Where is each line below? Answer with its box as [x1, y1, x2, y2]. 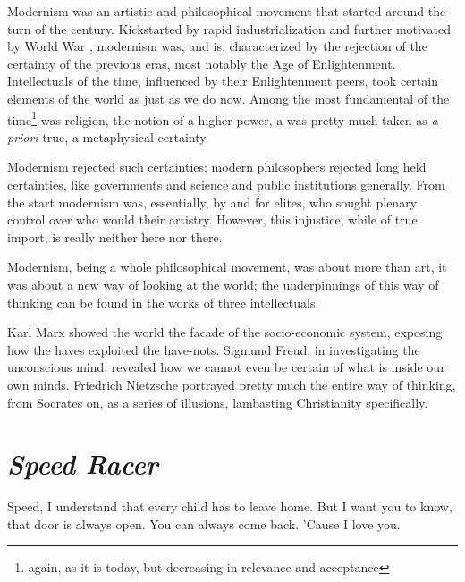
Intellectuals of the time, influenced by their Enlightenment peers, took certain [7, 72, 438, 90]
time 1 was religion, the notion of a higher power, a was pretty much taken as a [7, 107, 438, 129]
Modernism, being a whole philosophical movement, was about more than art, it [7, 257, 447, 276]
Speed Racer [7, 445, 158, 483]
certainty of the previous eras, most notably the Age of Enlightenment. [7, 54, 396, 72]
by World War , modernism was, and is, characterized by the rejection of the [7, 37, 427, 55]
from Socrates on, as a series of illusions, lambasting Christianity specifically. [7, 392, 428, 411]
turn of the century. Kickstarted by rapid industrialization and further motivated [7, 19, 451, 38]
